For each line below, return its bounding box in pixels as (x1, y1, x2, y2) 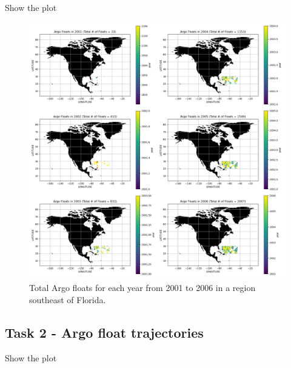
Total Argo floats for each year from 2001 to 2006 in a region (29, 281, 256, 294)
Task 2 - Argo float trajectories (5, 323, 204, 341)
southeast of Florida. (29, 293, 106, 306)
